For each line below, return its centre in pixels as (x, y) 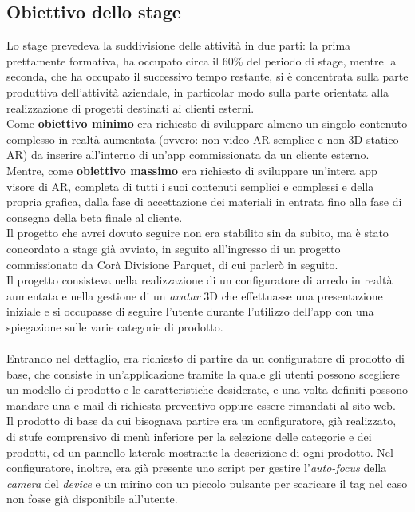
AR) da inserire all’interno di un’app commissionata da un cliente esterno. (188, 155)
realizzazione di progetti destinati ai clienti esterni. (130, 107)
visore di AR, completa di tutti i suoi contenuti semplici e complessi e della (190, 186)
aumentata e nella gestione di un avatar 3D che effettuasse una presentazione (195, 295)
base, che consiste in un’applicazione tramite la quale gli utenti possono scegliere (203, 373)
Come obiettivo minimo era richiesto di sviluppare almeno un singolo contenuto (207, 123)
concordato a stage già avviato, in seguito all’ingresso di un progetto (174, 248)
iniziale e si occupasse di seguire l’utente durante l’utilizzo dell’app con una (190, 311)
